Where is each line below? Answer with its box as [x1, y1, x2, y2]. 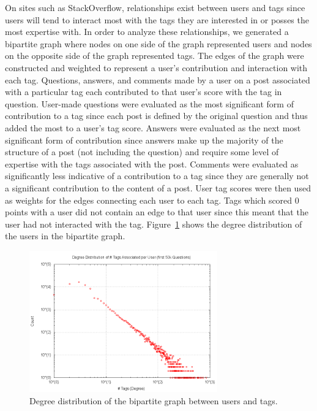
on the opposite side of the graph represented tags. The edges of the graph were [5, 49, 304, 62]
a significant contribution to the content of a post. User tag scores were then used [5, 181, 311, 194]
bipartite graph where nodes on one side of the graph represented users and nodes [5, 37, 312, 50]
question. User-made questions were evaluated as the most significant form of [5, 97, 294, 110]
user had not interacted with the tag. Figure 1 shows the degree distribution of [5, 217, 302, 230]
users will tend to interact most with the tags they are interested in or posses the [5, 13, 309, 26]
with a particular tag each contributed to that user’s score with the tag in [5, 85, 282, 98]
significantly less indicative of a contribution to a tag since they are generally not [5, 169, 309, 182]
